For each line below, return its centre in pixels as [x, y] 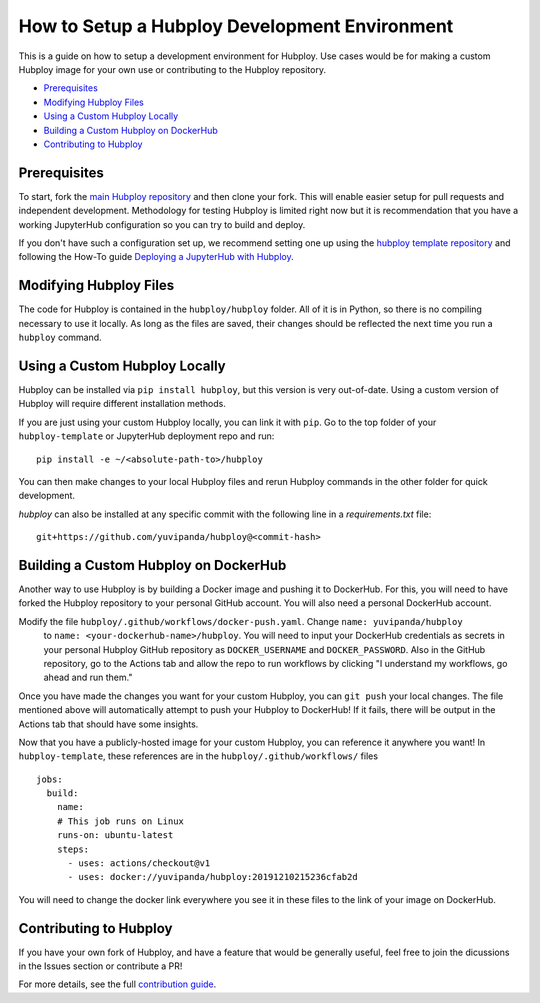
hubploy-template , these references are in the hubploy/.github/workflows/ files [198, 756]
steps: [73, 849]
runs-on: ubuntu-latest [115, 835]
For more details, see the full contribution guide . [117, 984]
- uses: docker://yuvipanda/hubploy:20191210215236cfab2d [213, 877]
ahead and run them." [88, 677]
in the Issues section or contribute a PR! [100, 966]
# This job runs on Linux [120, 821]
